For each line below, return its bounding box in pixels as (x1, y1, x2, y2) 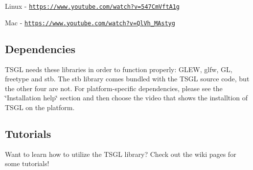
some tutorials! (5, 158, 49, 169)
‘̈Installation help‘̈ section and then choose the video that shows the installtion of (5, 93, 248, 103)
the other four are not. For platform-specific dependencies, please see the (5, 83, 223, 93)
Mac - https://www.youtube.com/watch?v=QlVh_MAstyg (5, 17, 175, 27)
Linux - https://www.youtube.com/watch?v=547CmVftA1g (5, 1, 180, 11)
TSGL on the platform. (5, 102, 75, 112)
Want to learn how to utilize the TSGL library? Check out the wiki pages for (5, 149, 236, 159)
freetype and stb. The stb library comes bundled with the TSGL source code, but (5, 74, 250, 84)
